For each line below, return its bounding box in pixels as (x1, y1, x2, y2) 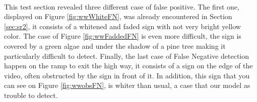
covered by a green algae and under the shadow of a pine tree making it (4, 40, 226, 51)
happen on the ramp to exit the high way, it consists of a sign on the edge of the (4, 60, 253, 71)
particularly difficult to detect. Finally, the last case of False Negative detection (4, 50, 249, 61)
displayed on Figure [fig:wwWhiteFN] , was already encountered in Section (4, 11, 232, 22)
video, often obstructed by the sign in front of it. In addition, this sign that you (4, 70, 250, 80)
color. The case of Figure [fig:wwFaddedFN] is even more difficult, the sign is (4, 31, 241, 41)
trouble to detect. (4, 89, 58, 100)
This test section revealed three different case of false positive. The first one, (4, 1, 239, 12)
